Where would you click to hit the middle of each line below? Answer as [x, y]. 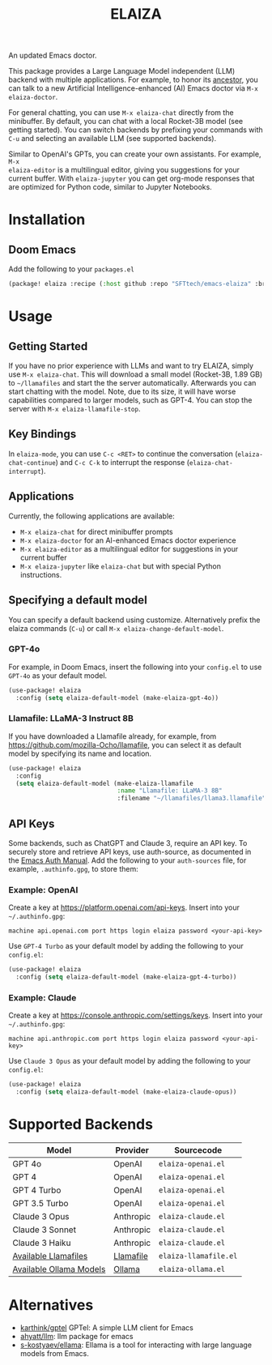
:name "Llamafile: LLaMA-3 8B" [170, 791]
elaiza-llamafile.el [198, 1256]
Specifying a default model [78, 600]
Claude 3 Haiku [42, 1243]
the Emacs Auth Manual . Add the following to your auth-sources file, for [127, 860]
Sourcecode [198, 1150]
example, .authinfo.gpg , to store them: [74, 869]
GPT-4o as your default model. [58, 675]
